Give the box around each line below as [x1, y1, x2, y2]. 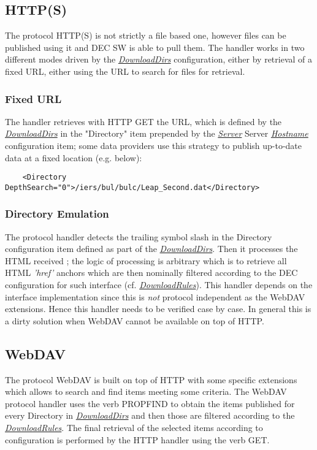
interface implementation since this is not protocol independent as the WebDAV [5, 290, 305, 303]
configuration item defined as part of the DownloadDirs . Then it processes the [5, 242, 298, 255]
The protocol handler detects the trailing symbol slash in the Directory [5, 230, 272, 243]
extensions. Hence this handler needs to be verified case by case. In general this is [5, 302, 311, 315]
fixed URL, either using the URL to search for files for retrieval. [5, 64, 245, 77]
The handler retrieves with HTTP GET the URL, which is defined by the [5, 115, 282, 128]
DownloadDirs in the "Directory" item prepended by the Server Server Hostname [5, 127, 308, 140]
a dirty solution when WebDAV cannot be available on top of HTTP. [5, 314, 264, 327]
